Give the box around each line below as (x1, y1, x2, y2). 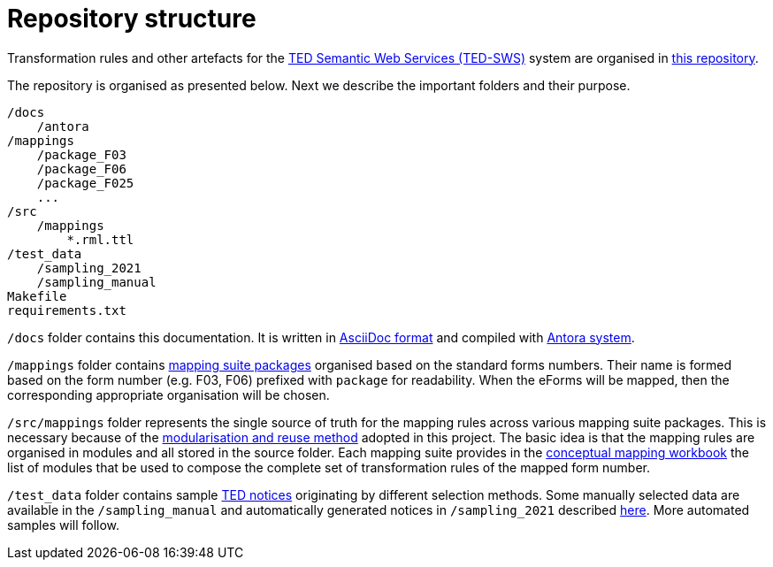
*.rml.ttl (66, 232, 134, 247)
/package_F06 (36, 161, 126, 176)
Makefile (7, 288, 67, 303)
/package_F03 (36, 147, 126, 162)
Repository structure (7, 4, 256, 34)
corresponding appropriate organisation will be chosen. (7, 387, 330, 402)
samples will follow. (7, 517, 120, 533)
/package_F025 (36, 175, 134, 190)
